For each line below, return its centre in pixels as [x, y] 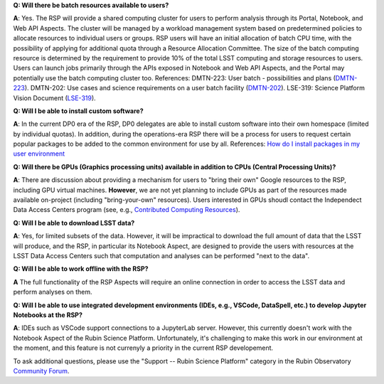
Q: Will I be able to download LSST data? [74, 223]
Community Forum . [41, 370]
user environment [39, 154]
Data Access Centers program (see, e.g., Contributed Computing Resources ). [127, 210]
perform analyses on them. [53, 292]
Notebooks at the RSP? [48, 315]
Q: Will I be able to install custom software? [78, 111]
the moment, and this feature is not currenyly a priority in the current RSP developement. [143, 348]
